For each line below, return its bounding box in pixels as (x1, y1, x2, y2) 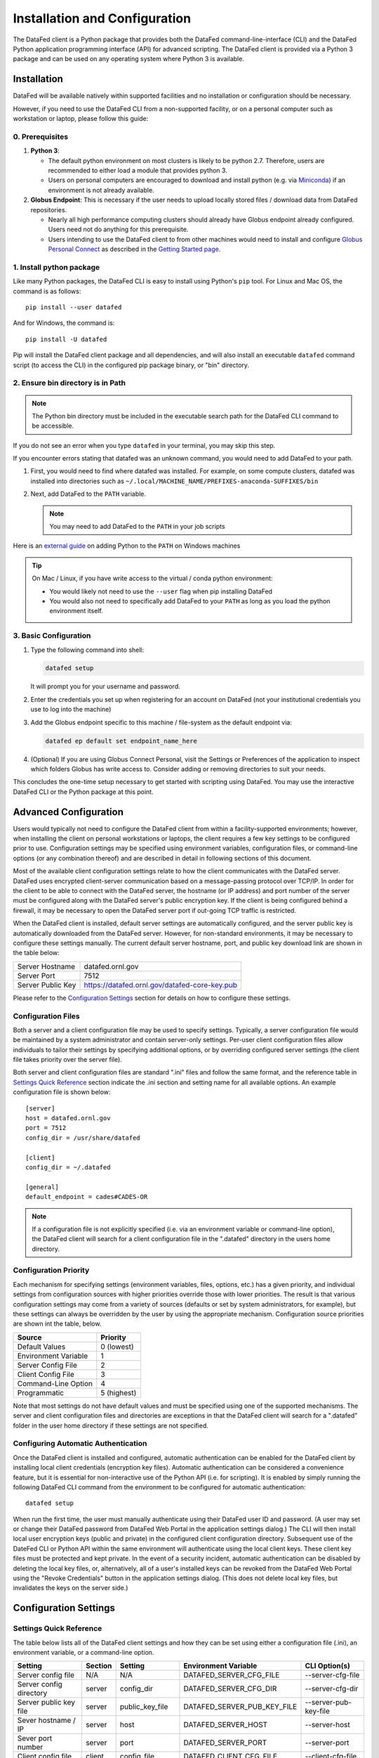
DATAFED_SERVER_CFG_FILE (183, 1670, 280, 1680)
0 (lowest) (100, 1342, 134, 1352)
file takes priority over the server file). (13, 1056, 122, 1064)
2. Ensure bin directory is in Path (13, 378, 126, 388)
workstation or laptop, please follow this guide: (13, 115, 149, 123)
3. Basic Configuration (13, 631, 91, 641)
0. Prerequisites (13, 131, 69, 141)
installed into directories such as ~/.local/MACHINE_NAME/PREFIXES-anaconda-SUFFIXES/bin (30, 477, 319, 485)
